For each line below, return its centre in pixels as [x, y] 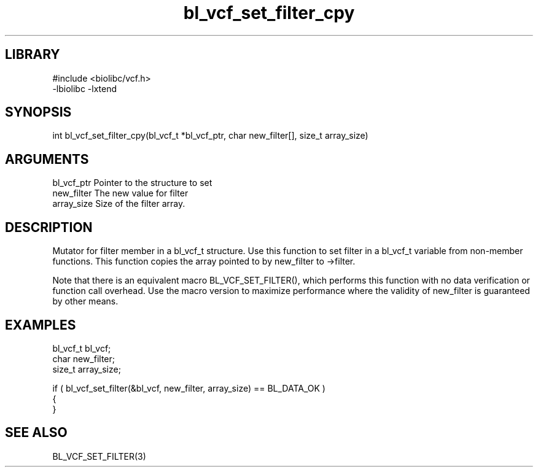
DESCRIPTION [49, 227]
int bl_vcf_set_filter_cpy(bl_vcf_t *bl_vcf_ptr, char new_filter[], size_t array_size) [210, 136]
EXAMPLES [41, 325]
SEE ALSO [36, 433]
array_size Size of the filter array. [119, 204]
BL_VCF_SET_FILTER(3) [99, 456]
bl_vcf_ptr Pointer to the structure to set [132, 183]
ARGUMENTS [47, 159]
